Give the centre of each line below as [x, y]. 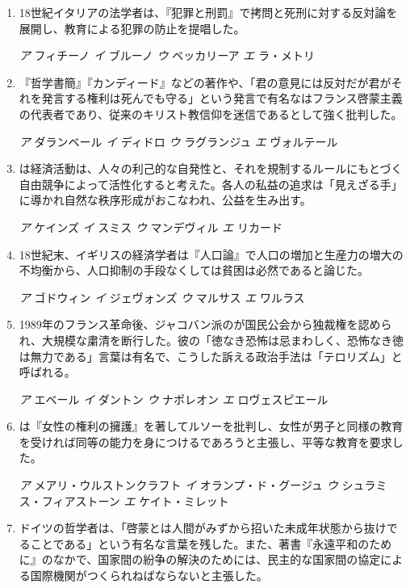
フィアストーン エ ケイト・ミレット [135, 500]
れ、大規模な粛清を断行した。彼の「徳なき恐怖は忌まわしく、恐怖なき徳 [211, 340]
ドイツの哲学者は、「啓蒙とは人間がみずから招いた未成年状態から [191, 528]
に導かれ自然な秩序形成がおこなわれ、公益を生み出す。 [165, 200]
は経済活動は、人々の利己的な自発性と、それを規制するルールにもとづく [211, 168]
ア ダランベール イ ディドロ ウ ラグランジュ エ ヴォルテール [178, 141]
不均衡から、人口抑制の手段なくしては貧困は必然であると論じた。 [194, 270]
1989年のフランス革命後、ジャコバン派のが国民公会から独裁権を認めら [205, 324]
